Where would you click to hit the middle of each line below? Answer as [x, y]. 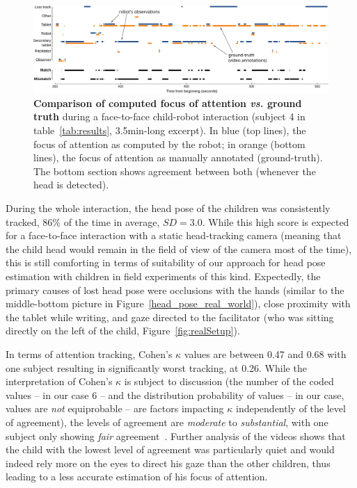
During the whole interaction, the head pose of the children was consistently [168, 208]
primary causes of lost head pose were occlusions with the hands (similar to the [175, 290]
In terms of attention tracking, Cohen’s [89, 353]
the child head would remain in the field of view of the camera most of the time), [179, 249]
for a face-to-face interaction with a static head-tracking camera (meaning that [174, 235]
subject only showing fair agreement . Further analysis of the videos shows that [176, 436]
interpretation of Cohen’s [59, 381]
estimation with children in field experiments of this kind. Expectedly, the [163, 276]
